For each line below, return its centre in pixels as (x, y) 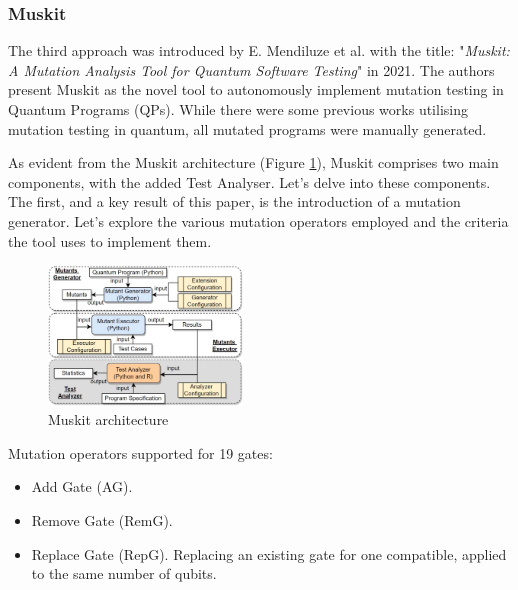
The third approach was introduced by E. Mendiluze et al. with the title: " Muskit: (259, 50)
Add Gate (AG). (82, 486)
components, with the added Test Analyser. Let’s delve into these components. (249, 181)
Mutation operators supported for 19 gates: (140, 452)
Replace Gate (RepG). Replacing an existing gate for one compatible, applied (269, 553)
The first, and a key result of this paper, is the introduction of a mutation (234, 201)
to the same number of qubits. (124, 573)
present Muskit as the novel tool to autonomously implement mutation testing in (256, 89)
